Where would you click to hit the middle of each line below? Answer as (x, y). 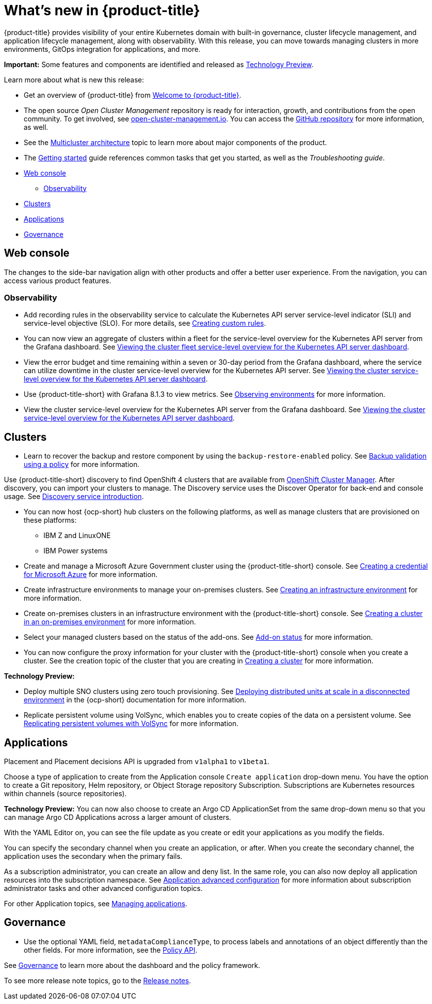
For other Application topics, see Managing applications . (96, 904)
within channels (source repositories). (65, 794)
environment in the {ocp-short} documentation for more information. (135, 700)
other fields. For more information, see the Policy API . (111, 950)
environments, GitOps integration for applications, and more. (102, 49)
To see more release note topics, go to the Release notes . (98, 980)
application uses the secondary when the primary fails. (93, 856)
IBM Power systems (76, 551)
